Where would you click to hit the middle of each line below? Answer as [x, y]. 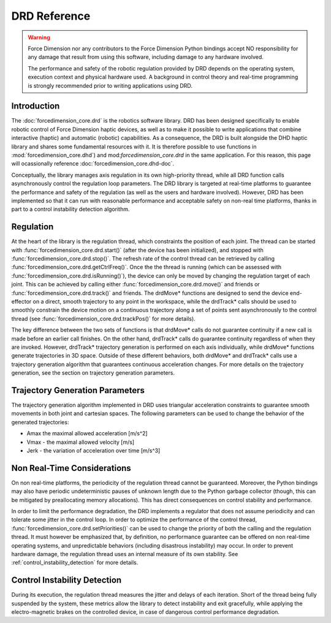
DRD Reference [51, 16]
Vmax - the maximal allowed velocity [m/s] [81, 442]
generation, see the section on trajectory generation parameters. [93, 373]
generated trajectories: [40, 422]
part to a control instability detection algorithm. [70, 209]
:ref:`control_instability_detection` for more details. [75, 563]
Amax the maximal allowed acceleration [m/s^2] [87, 434]
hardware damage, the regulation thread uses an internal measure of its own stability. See [125, 554]
